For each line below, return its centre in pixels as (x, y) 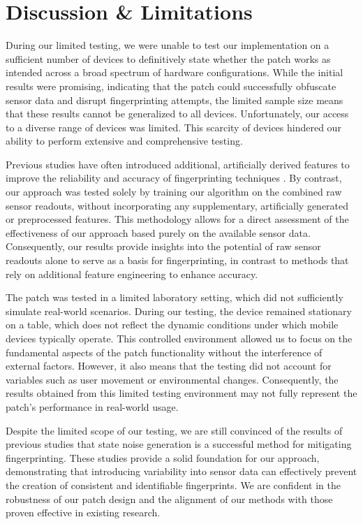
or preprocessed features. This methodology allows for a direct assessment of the (177, 219)
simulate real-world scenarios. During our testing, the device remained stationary (179, 311)
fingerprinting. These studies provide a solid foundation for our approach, (163, 457)
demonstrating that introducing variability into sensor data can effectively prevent (181, 471)
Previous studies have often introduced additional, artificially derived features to (178, 164)
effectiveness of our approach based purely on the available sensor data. (158, 232)
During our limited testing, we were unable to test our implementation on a (168, 45)
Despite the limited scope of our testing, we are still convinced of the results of (174, 430)
